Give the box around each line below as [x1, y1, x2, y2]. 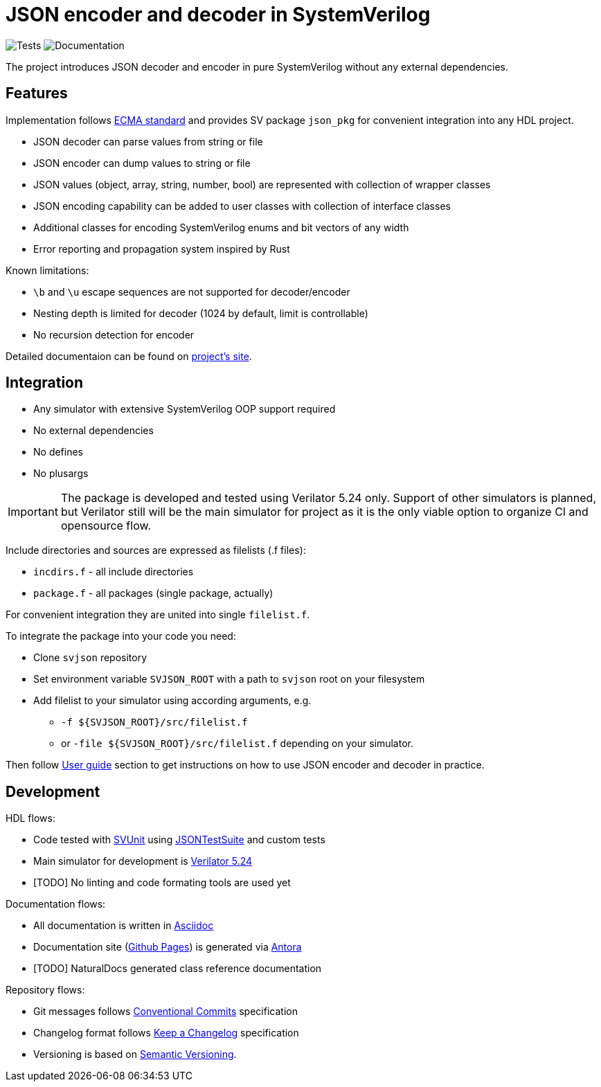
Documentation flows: [6, 898, 106, 910]
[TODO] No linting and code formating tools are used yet [33, 877, 291, 889]
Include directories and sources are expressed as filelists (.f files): [6, 544, 306, 557]
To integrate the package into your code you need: [6, 630, 236, 643]
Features [6, 84, 68, 102]
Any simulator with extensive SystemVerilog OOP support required [33, 403, 336, 415]
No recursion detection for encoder [33, 328, 195, 341]
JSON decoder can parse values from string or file [33, 135, 263, 147]
